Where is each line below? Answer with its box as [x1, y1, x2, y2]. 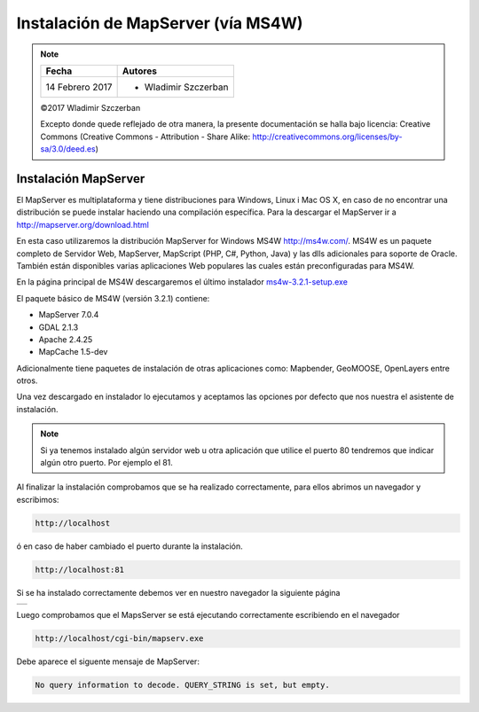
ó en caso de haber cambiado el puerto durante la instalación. [16, 541, 243, 552]
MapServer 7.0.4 [38, 309, 99, 320]
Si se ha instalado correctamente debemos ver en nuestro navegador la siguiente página [16, 587, 341, 598]
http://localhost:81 [35, 564, 124, 575]
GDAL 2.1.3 [38, 322, 79, 333]
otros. [16, 375, 38, 386]
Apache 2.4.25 [38, 333, 93, 345]
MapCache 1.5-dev [38, 347, 108, 357]
